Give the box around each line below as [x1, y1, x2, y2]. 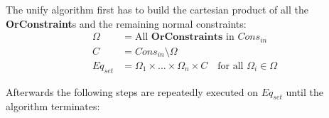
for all [217, 60, 244, 71]
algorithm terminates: [6, 99, 100, 114]
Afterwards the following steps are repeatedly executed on [6, 84, 259, 99]
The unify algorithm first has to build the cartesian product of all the [6, 2, 308, 16]
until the [286, 84, 323, 99]
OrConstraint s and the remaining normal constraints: [6, 16, 247, 31]
